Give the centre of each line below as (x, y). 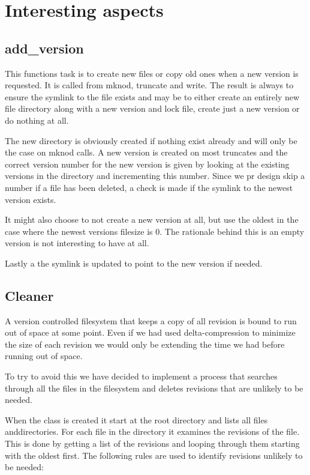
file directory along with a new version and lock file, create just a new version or (152, 108)
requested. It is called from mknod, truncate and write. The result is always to (149, 85)
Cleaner (29, 295)
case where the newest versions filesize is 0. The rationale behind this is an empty (155, 231)
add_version (44, 48)
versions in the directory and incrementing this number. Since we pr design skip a (155, 176)
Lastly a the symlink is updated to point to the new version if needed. (134, 263)
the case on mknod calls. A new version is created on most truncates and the (146, 152)
